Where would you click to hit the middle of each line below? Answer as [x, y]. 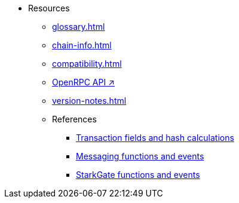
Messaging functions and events [140, 156]
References [74, 119]
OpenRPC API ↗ [83, 82]
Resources [49, 8]
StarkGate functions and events [138, 175]
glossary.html [79, 27]
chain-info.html [82, 45]
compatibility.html [87, 64]
